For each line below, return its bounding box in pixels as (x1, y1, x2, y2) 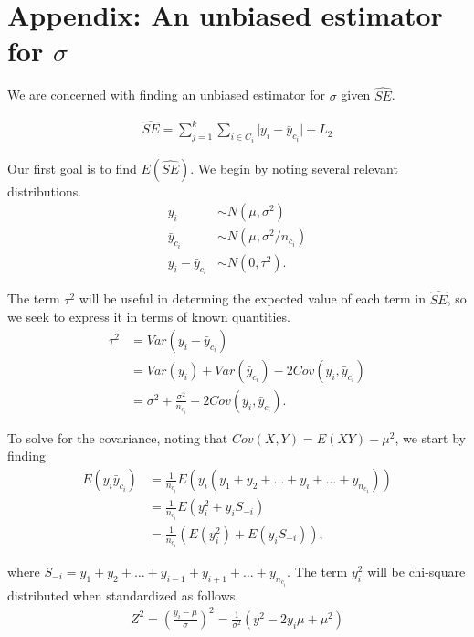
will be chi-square (367, 561, 466, 580)
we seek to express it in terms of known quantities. (7, 307, 290, 326)
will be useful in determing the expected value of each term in (79, 289, 427, 308)
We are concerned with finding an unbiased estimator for (7, 85, 325, 104)
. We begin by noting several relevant (190, 158, 398, 177)
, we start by (395, 428, 466, 447)
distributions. (7, 181, 82, 200)
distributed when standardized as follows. (7, 585, 239, 604)
